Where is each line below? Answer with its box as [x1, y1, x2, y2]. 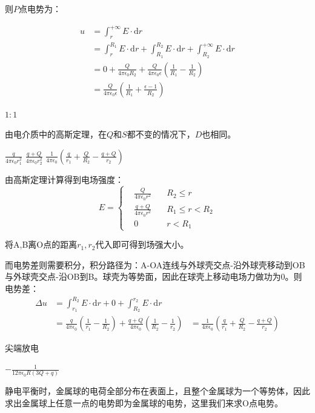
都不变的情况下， [127, 128, 195, 140]
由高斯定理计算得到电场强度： [5, 173, 124, 185]
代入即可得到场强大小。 [95, 238, 189, 251]
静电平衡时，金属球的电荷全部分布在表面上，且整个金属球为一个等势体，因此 [5, 385, 310, 397]
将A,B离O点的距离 [5, 238, 78, 251]
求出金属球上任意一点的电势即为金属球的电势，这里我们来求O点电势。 [5, 396, 283, 409]
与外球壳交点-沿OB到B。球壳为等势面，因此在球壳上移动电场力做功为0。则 [5, 270, 302, 283]
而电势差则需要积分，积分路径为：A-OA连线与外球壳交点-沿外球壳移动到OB [5, 258, 305, 271]
